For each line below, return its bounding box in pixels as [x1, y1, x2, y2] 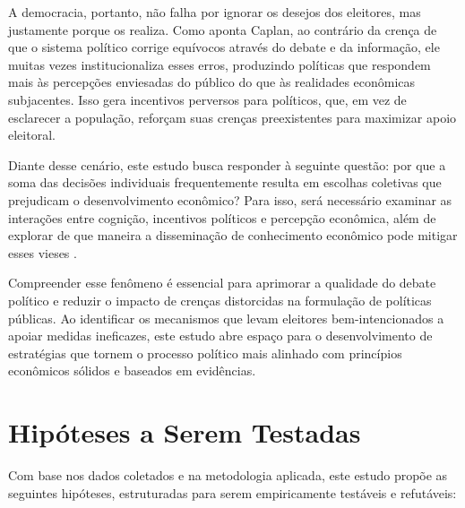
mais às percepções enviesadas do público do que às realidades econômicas [8, 73, 416, 91]
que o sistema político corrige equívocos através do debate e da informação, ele [8, 38, 440, 56]
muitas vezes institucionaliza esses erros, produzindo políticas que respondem [8, 55, 431, 73]
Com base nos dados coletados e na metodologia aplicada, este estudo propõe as [8, 466, 448, 484]
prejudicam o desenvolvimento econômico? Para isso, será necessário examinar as [8, 190, 452, 209]
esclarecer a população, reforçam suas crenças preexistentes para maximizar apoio [8, 108, 457, 126]
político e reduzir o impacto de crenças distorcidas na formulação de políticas [8, 290, 432, 309]
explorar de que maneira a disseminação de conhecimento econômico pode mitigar [8, 226, 458, 245]
